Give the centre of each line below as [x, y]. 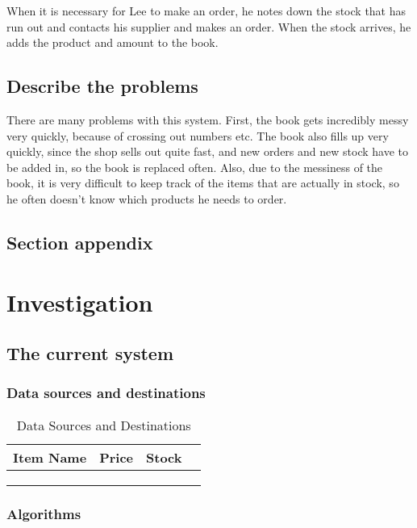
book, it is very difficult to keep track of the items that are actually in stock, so [203, 183]
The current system [90, 353]
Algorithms [44, 513]
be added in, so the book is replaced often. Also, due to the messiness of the [195, 167]
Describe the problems [102, 86]
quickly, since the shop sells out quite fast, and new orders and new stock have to [207, 151]
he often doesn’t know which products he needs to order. [147, 198]
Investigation [80, 302]
